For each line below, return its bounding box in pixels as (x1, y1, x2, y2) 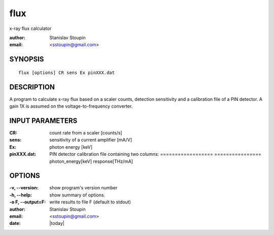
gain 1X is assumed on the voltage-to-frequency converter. (9, 103, 133, 109)
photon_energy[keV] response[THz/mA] (49, 158, 133, 164)
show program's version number (49, 185, 118, 191)
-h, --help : (9, 192, 32, 198)
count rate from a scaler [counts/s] (49, 129, 123, 136)
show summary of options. (49, 192, 106, 198)
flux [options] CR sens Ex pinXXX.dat (18, 70, 115, 76)
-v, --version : (9, 185, 39, 191)
